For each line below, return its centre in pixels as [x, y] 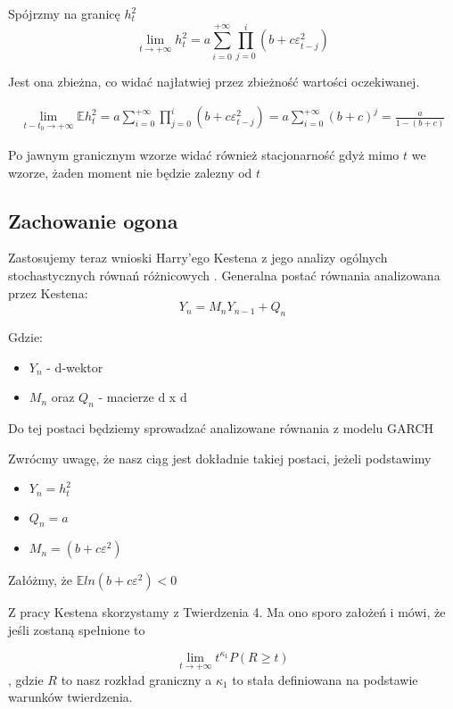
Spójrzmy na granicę [64, 13]
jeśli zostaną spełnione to [77, 629]
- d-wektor [75, 367]
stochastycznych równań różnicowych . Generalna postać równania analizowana [224, 275]
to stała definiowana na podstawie [325, 679]
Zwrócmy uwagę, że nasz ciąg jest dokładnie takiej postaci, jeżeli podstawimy [220, 458]
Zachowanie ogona [93, 220]
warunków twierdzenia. [70, 697]
